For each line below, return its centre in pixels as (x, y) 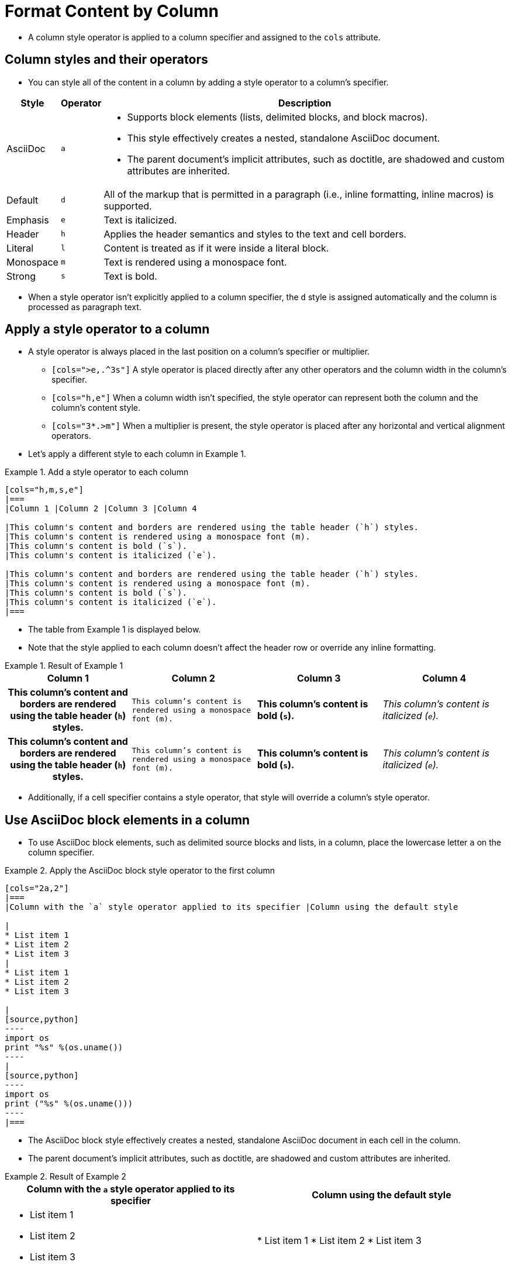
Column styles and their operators (106, 60)
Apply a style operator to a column (107, 329)
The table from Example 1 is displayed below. (115, 630)
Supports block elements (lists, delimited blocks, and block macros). (277, 117)
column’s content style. (96, 408)
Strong (21, 276)
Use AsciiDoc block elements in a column (127, 820)
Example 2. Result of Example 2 (65, 1177)
